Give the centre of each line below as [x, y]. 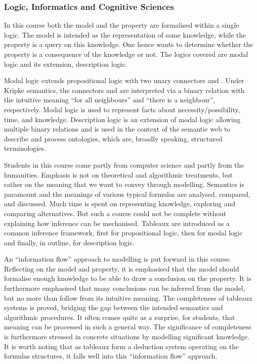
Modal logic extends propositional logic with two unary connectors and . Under [124, 80]
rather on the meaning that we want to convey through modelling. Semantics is [124, 184]
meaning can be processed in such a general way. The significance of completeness [128, 327]
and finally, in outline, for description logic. [69, 242]
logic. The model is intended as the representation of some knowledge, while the [125, 34]
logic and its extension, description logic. [65, 64]
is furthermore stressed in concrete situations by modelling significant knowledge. [127, 337]
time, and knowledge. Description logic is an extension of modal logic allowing [122, 119]
